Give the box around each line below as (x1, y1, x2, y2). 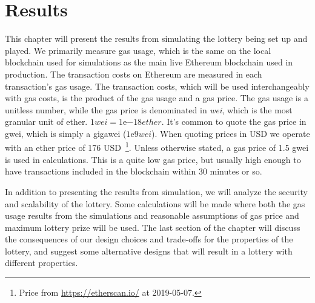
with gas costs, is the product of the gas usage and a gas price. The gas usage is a (5, 92, 308, 104)
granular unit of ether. (5, 115, 88, 128)
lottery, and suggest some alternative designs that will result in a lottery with (5, 244, 293, 257)
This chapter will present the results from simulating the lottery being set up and (5, 32, 308, 45)
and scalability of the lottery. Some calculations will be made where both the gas (5, 197, 305, 210)
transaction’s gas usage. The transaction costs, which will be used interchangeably (5, 79, 310, 92)
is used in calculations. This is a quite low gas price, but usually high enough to (5, 153, 301, 165)
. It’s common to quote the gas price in (161, 115, 307, 128)
